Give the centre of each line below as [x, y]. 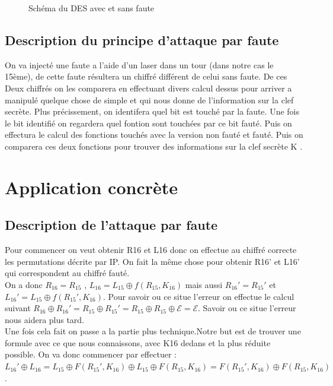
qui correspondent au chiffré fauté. [67, 273]
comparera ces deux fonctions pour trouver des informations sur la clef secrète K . [154, 146]
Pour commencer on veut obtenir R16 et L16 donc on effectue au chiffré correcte [151, 250]
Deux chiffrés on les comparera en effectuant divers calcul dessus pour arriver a [148, 88]
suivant [18, 308]
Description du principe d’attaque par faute [142, 39]
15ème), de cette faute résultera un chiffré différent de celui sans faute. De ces [146, 76]
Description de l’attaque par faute [111, 225]
